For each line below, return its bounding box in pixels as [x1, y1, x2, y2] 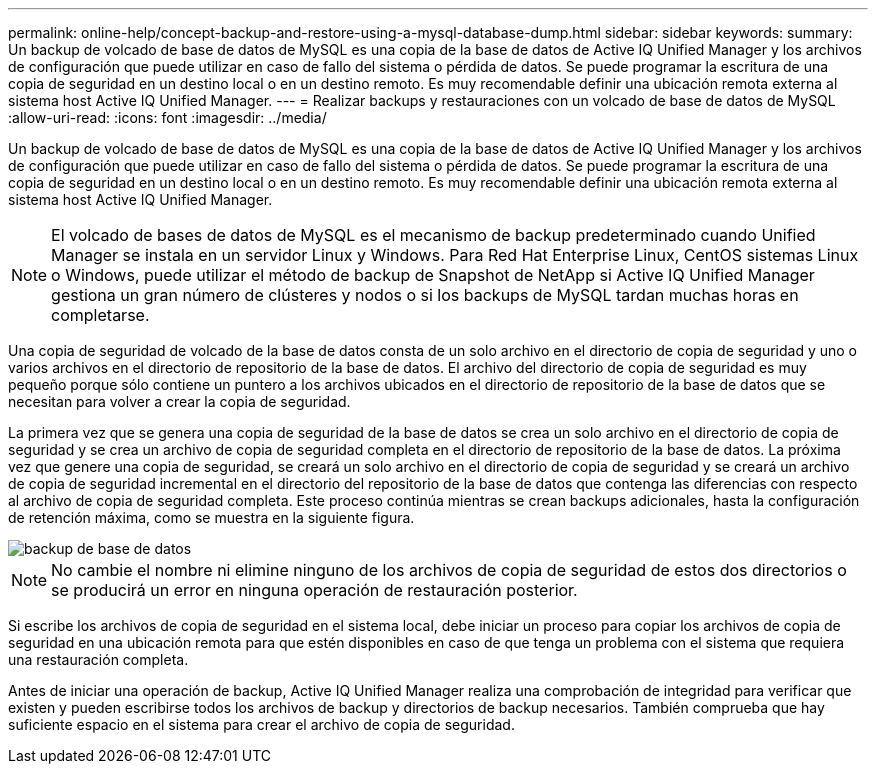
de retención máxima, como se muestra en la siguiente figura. [8, 509, 415, 526]
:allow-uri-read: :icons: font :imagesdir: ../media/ [8, 109, 327, 126]
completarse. [51, 305, 150, 325]
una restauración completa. [8, 651, 189, 668]
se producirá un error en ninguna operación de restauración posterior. [51, 580, 578, 600]
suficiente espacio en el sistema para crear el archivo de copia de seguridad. [8, 716, 515, 733]
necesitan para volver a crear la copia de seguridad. [8, 393, 351, 410]
